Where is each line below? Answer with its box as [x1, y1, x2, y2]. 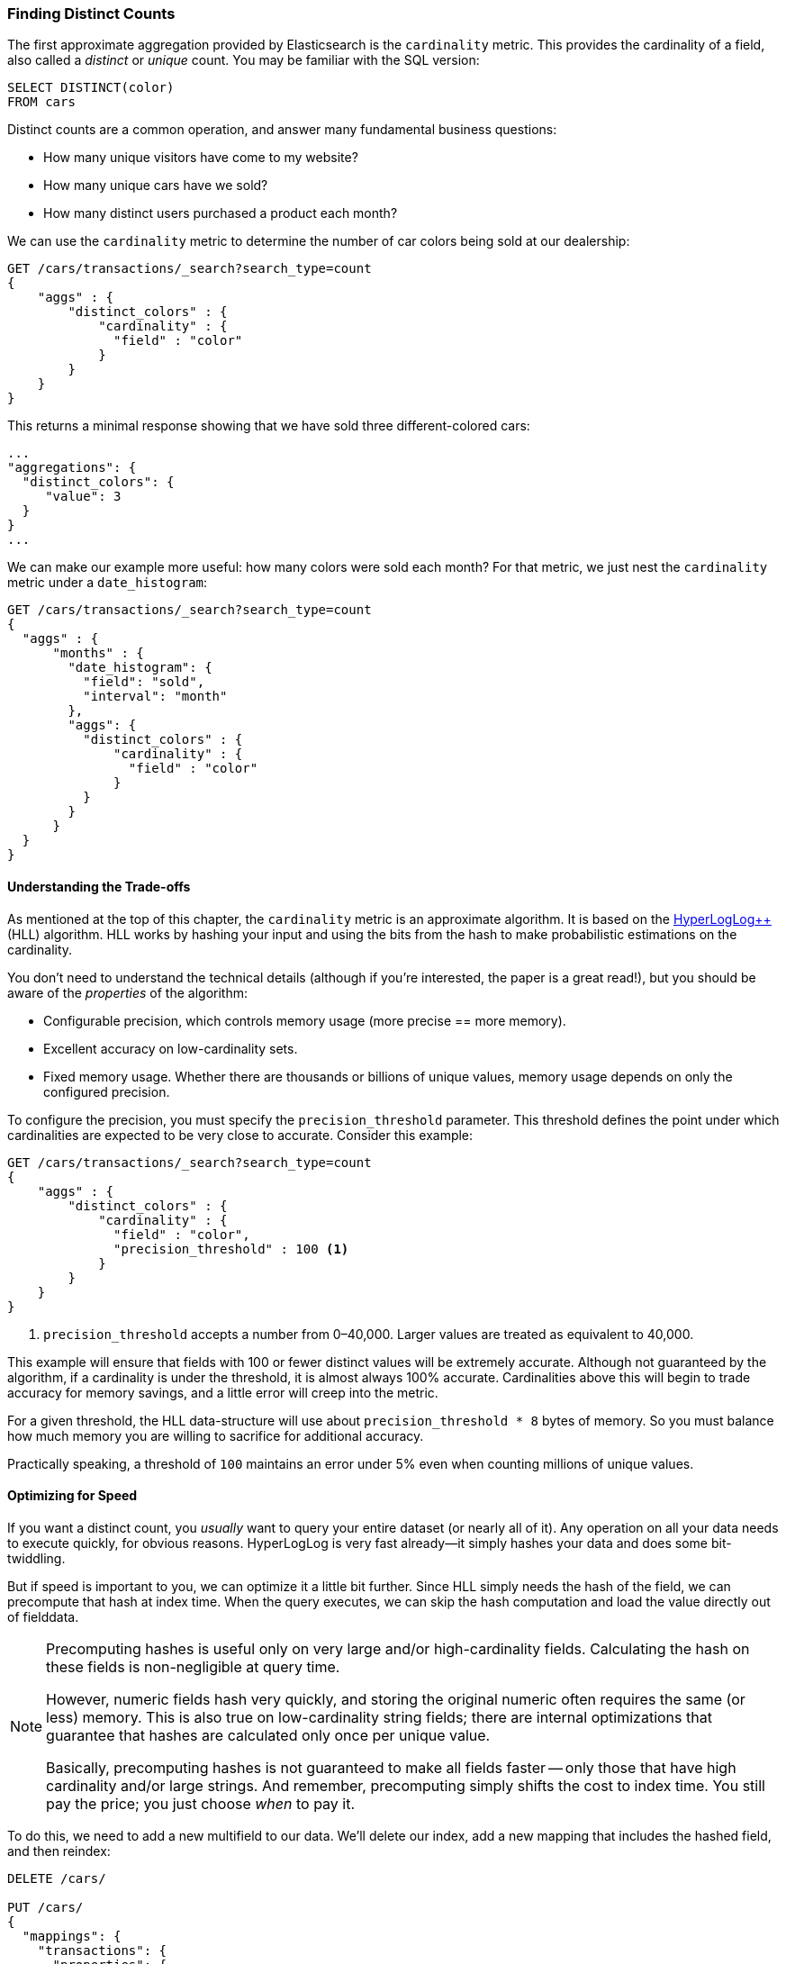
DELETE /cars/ [7, 1870, 106, 1886]
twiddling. [7, 1550, 66, 1566]
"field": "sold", [83, 674, 205, 690]
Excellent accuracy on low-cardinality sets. [43, 1040, 298, 1056]
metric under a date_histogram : [7, 575, 208, 591]
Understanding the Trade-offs [7, 878, 191, 894]
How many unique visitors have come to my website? [43, 149, 358, 166]
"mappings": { [22, 1928, 122, 1943]
